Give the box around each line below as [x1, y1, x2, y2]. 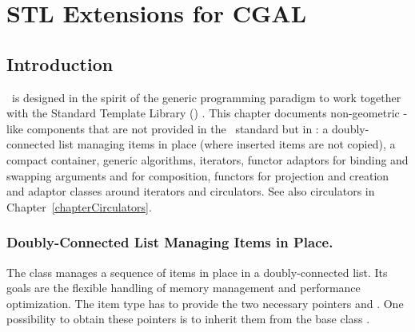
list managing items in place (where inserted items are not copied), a [58, 136, 396, 152]
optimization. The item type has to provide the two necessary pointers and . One [6, 294, 404, 311]
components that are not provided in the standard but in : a [26, 120, 329, 136]
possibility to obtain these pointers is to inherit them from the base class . [6, 310, 370, 327]
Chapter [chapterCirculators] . [6, 198, 152, 215]
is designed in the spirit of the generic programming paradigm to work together [11, 89, 401, 105]
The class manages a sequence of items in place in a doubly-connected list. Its [6, 263, 388, 280]
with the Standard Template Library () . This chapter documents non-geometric [6, 105, 400, 121]
